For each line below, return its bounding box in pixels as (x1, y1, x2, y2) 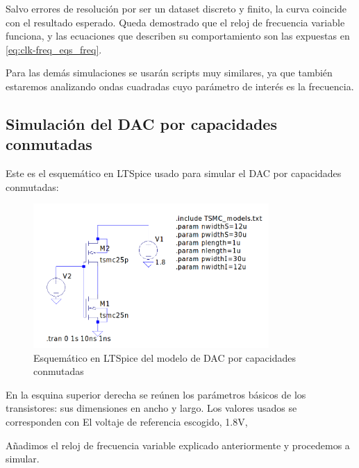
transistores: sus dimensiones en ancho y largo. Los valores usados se (6, 401, 297, 415)
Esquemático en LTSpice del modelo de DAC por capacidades (33, 350, 296, 365)
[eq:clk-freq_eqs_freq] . (6, 42, 102, 56)
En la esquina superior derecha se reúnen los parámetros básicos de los (6, 387, 306, 401)
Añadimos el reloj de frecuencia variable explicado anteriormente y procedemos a (6, 437, 350, 452)
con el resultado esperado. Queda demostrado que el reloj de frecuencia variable (6, 15, 345, 29)
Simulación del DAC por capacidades (6, 112, 277, 134)
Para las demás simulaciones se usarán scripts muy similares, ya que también (6, 65, 333, 80)
